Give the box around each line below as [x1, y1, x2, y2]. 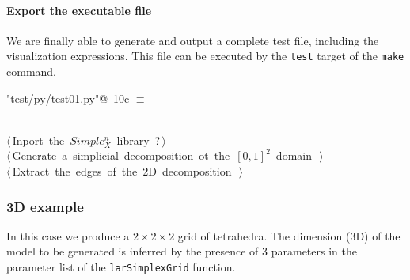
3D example [6, 196, 84, 216]
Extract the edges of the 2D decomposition [12, 163, 232, 180]
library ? [116, 131, 161, 148]
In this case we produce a [6, 227, 130, 244]
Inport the [12, 131, 65, 148]
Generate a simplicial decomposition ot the [12, 147, 230, 164]
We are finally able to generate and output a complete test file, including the [6, 32, 379, 48]
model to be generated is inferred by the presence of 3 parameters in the [6, 243, 357, 259]
